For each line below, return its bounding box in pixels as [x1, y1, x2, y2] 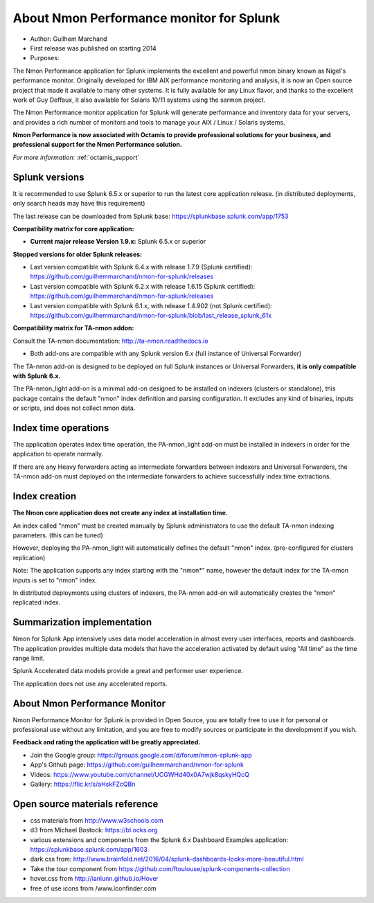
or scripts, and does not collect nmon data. [12, 404, 136, 412]
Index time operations [12, 422, 109, 433]
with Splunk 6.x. [12, 372, 61, 380]
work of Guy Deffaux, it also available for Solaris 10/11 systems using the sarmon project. [12, 96, 266, 104]
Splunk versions [12, 171, 84, 183]
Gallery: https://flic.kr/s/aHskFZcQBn [30, 780, 136, 788]
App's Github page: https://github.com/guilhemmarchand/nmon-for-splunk [30, 760, 244, 769]
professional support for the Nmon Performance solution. [12, 141, 183, 149]
